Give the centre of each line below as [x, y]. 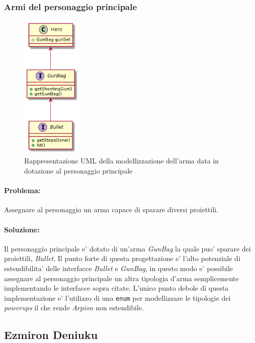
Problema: [22, 190]
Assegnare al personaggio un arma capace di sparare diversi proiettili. [111, 209]
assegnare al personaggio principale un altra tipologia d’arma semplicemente [121, 278]
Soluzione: [22, 229]
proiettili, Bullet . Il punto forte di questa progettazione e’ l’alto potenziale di [122, 258]
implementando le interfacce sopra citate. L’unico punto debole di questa [116, 288]
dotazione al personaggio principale [78, 170]
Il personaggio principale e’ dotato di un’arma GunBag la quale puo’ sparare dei [127, 248]
